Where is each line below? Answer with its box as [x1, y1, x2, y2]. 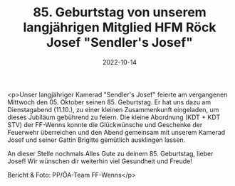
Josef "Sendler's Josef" [46, 35, 194, 50]
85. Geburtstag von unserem [33, 4, 207, 21]
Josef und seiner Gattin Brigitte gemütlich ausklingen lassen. [7, 136, 186, 144]
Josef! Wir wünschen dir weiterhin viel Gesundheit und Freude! [7, 157, 192, 165]
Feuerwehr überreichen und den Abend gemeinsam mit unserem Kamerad [7, 128, 226, 136]
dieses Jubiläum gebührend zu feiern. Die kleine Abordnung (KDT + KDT [7, 113, 221, 121]
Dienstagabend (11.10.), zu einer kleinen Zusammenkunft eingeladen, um [7, 105, 219, 114]
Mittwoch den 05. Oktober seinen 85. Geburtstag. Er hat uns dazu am [7, 97, 211, 106]
